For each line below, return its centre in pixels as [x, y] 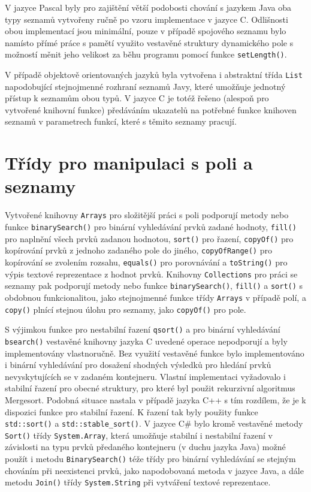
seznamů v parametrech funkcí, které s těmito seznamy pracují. [121, 121]
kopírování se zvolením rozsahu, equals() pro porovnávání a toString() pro [146, 262]
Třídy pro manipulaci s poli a [129, 163]
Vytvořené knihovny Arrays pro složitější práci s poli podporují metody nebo [147, 215]
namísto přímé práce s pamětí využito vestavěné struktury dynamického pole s [149, 42]
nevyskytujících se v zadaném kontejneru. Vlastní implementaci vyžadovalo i [145, 376]
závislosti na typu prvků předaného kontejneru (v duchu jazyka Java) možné [145, 447]
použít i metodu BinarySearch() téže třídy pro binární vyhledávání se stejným [150, 459]
